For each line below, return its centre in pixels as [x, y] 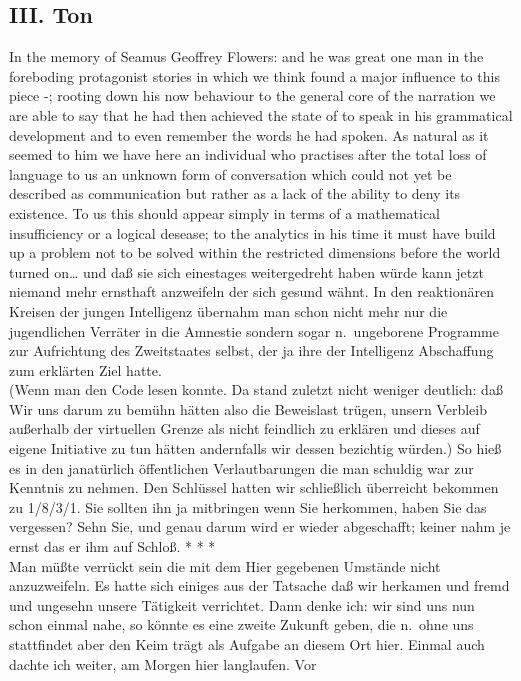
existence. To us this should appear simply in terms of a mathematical [225, 212]
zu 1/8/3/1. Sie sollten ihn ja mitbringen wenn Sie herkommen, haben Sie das [248, 506]
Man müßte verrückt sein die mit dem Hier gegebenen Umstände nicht [225, 565]
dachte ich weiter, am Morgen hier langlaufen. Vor [163, 663]
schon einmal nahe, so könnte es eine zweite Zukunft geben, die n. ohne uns [241, 624]
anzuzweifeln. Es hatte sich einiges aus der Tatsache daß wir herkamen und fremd [259, 585]
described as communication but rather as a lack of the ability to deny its [235, 193]
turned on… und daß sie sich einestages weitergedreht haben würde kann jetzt [246, 271]
